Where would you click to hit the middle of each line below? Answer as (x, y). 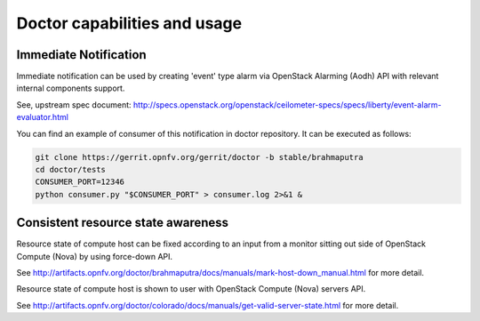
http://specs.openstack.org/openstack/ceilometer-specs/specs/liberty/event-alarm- (288, 104)
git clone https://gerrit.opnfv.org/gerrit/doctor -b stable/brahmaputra (199, 157)
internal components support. (71, 88)
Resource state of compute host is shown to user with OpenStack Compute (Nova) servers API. (191, 289)
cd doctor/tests (71, 169)
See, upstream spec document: (74, 104)
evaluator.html (42, 117)
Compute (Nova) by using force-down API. (95, 256)
